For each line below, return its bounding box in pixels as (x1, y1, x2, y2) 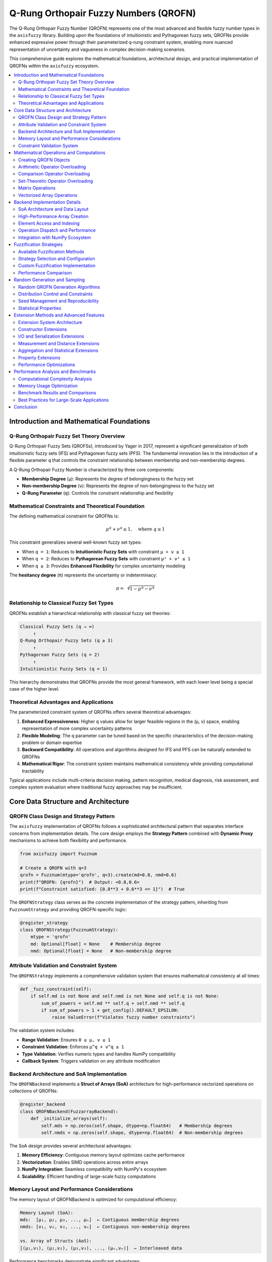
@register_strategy (20, 920, 68, 926)
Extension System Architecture (18, 319, 83, 325)
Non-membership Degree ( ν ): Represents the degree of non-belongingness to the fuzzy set (22, 483, 214, 489)
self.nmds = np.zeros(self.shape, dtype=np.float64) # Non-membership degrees (41, 1130, 243, 1136)
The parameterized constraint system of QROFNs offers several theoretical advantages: (9, 709, 191, 715)
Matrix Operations (18, 185, 56, 191)
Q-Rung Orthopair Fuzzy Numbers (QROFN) (9, 8, 196, 19)
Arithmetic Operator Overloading (18, 164, 86, 170)
